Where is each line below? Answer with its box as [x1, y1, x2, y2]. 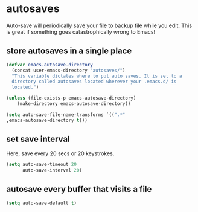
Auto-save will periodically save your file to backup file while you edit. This [6, 22, 192, 29]
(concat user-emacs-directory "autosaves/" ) [11, 67, 126, 74]
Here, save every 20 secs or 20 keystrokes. [6, 150, 115, 157]
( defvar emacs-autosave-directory [6, 62, 94, 68]
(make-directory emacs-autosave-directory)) [17, 101, 131, 107]
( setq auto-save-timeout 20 [6, 162, 77, 168]
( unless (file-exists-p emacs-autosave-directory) [6, 95, 136, 101]
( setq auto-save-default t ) [6, 200, 77, 206]
